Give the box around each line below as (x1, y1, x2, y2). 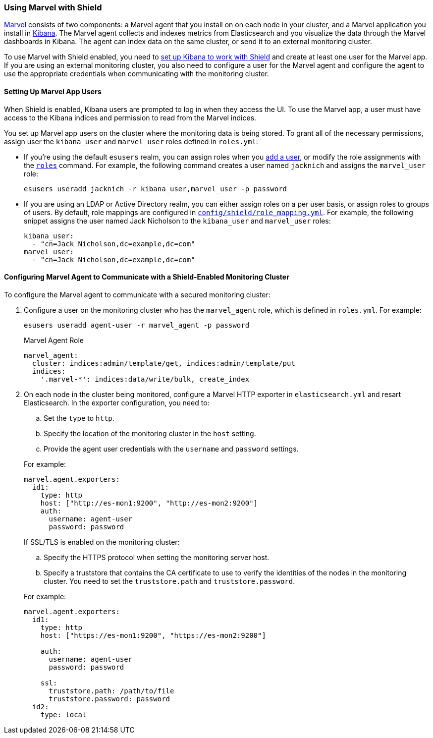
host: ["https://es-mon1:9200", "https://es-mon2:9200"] (40, 631, 266, 639)
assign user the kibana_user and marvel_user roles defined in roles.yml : (4, 137, 258, 146)
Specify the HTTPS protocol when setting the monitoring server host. (44, 553, 270, 562)
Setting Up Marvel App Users (4, 87, 102, 96)
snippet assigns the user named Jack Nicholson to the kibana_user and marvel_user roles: (24, 216, 331, 225)
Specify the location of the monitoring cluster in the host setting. (44, 429, 256, 438)
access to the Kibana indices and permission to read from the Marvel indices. (4, 113, 257, 122)
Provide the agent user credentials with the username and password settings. (44, 444, 299, 453)
